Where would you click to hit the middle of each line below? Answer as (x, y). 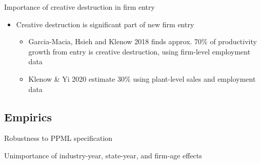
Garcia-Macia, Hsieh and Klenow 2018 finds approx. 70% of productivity (143, 41)
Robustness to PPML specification (58, 138)
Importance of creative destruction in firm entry (79, 7)
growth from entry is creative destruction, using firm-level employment (139, 51)
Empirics (28, 116)
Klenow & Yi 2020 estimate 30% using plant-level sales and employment (142, 78)
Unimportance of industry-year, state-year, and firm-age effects (103, 155)
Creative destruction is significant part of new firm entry (105, 24)
